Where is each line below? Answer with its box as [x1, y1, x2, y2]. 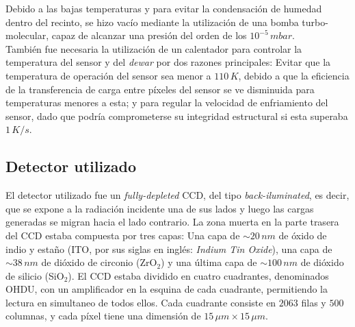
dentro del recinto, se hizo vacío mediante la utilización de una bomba [5, 14, 299, 29]
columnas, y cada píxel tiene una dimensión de [5, 308, 201, 323]
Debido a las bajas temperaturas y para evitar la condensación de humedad [5, 1, 322, 15]
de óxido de [278, 228, 327, 242]
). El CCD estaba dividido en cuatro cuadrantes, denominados [68, 268, 329, 282]
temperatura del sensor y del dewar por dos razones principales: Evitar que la [5, 55, 331, 69]
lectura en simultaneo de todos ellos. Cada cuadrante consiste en [5, 295, 276, 309]
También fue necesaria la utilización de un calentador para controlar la [5, 41, 302, 56]
